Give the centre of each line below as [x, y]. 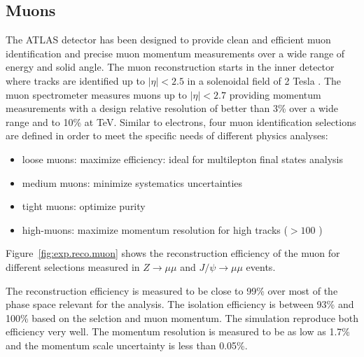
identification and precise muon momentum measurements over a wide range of [175, 53]
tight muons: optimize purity [84, 206]
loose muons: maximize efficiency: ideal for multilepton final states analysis [182, 159]
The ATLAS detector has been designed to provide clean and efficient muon [168, 40]
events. [261, 266]
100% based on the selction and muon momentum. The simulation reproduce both [182, 317]
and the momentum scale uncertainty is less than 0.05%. [127, 345]
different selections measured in [73, 266]
